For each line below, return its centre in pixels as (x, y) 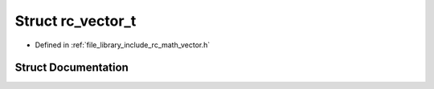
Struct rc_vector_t (76, 21)
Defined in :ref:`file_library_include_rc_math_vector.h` (123, 45)
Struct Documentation (72, 68)
